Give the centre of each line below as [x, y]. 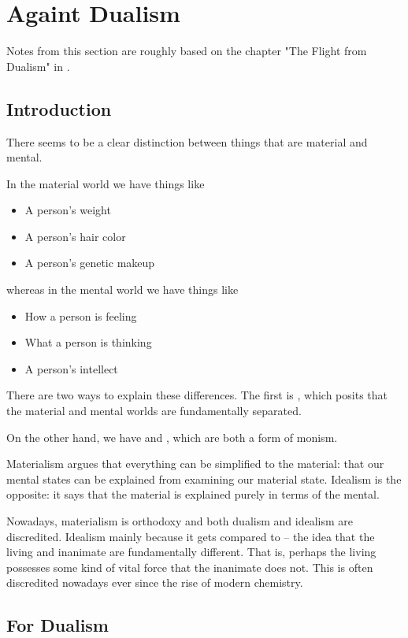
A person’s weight [68, 210]
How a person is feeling [81, 315]
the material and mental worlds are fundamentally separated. [154, 411]
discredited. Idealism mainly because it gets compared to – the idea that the [191, 536]
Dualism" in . [38, 66]
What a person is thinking [88, 342]
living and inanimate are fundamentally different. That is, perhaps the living [191, 552]
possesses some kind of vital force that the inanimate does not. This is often [190, 567]
